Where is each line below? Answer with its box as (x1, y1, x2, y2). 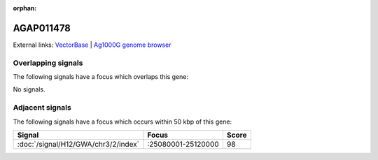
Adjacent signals (13, 103, 71, 112)
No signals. (13, 85, 45, 94)
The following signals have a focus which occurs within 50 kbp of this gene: (13, 117, 232, 126)
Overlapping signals (13, 58, 83, 68)
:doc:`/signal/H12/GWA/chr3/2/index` (17, 139, 140, 149)
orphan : (13, 4, 37, 12)
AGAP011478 (13, 22, 71, 34)
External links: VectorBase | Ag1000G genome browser (13, 41, 171, 49)
